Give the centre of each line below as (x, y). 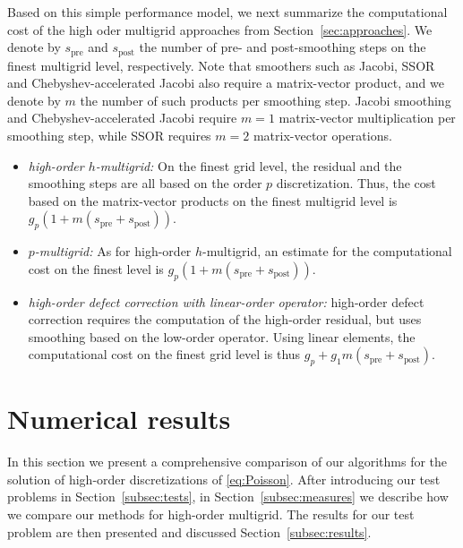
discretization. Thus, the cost (356, 183)
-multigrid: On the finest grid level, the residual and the (249, 165)
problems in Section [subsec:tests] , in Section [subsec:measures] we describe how (228, 497)
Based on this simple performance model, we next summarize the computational (227, 12)
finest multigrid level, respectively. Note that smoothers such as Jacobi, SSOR (221, 65)
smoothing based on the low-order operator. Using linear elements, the (222, 336)
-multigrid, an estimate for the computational (327, 251)
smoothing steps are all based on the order (145, 183)
